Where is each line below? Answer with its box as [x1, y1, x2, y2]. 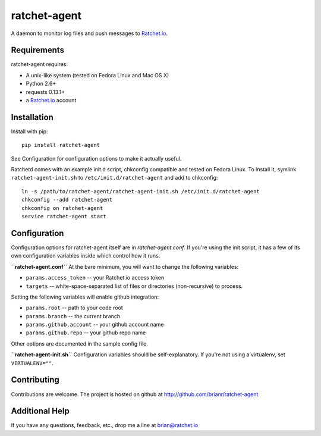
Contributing [11, 375, 59, 385]
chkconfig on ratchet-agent [21, 205, 103, 211]
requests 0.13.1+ [26, 88, 65, 95]
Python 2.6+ [26, 80, 56, 87]
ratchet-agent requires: [11, 61, 68, 68]
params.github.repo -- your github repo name [26, 329, 146, 336]
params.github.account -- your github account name [26, 321, 164, 328]
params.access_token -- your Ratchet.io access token [26, 274, 165, 281]
